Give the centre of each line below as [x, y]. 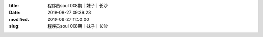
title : [14, 6]
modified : [19, 19]
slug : [14, 26]
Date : [15, 13]
